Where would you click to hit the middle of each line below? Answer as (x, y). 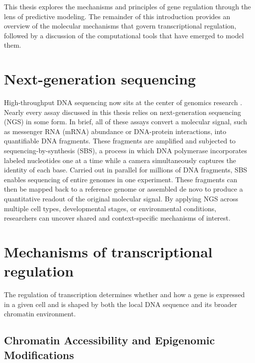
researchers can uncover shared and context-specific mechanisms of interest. (117, 218)
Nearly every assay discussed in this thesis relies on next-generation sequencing (123, 112)
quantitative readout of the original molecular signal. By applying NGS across (121, 199)
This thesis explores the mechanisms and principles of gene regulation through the (127, 6)
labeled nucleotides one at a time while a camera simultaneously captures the (120, 160)
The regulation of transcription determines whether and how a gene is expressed (124, 294)
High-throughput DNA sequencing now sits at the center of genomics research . (123, 102)
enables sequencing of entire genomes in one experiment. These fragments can (121, 179)
